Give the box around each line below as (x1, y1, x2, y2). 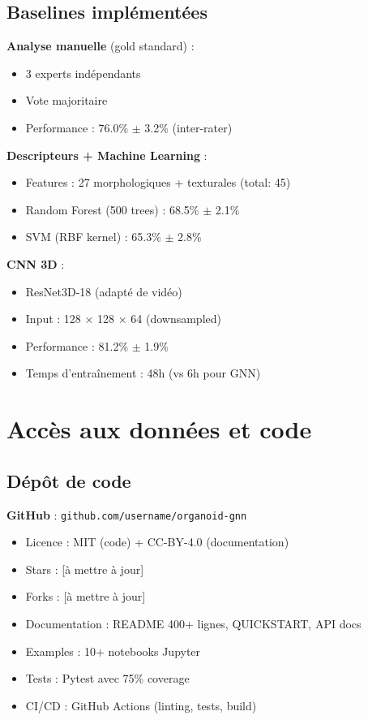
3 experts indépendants (25, 64, 141, 81)
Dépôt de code (6, 468, 131, 493)
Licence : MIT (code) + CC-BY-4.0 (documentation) (25, 533, 289, 550)
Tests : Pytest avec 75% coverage (25, 670, 190, 687)
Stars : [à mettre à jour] (25, 560, 144, 577)
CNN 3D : (6, 255, 65, 272)
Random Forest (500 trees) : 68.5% (25, 200, 199, 218)
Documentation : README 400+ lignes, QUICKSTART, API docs (25, 614, 362, 632)
